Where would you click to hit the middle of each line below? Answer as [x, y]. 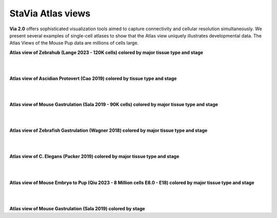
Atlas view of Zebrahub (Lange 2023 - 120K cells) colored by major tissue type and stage [106, 52]
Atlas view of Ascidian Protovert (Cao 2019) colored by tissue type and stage [93, 78]
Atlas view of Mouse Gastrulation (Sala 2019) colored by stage [77, 208]
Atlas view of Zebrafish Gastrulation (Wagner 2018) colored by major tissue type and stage [108, 130]
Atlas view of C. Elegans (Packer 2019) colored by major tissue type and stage [94, 156]
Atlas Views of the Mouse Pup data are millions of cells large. [74, 43]
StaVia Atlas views [50, 13]
